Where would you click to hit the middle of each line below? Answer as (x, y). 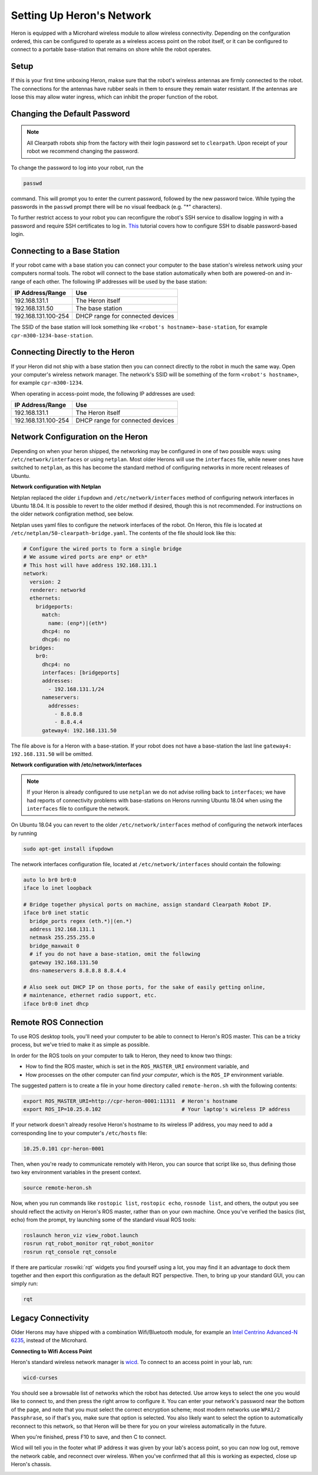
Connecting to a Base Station (65, 251)
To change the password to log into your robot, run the (77, 168)
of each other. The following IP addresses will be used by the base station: (117, 281)
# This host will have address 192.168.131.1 (90, 565)
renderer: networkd (58, 590)
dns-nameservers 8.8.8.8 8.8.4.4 (78, 971)
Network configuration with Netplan (56, 487)
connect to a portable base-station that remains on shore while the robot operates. (111, 50)
